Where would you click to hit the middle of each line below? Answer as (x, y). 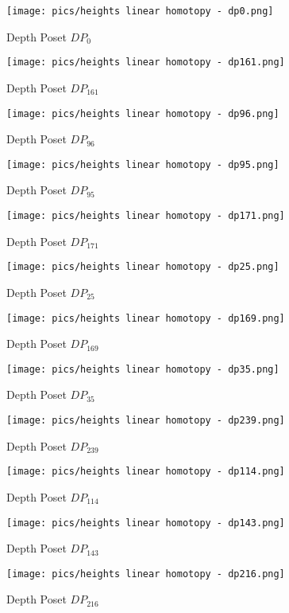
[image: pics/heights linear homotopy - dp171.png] (146, 216)
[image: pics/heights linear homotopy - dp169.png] (146, 318)
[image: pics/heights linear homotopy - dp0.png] (140, 11)
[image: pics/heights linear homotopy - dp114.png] (146, 472)
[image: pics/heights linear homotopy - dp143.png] (146, 523)
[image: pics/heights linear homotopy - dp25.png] (143, 267)
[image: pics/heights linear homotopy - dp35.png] (143, 369)
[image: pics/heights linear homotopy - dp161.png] (146, 62)
